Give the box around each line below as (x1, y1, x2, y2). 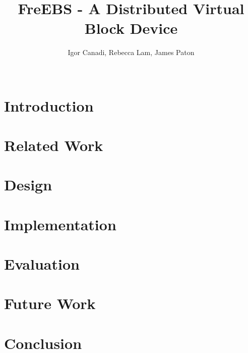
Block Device (84, 18, 178, 38)
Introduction (4, 95, 94, 116)
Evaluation (4, 254, 80, 274)
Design (4, 174, 52, 195)
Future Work (4, 293, 96, 314)
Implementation (4, 214, 116, 234)
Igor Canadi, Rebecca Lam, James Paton (68, 47, 195, 58)
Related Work (4, 134, 103, 155)
